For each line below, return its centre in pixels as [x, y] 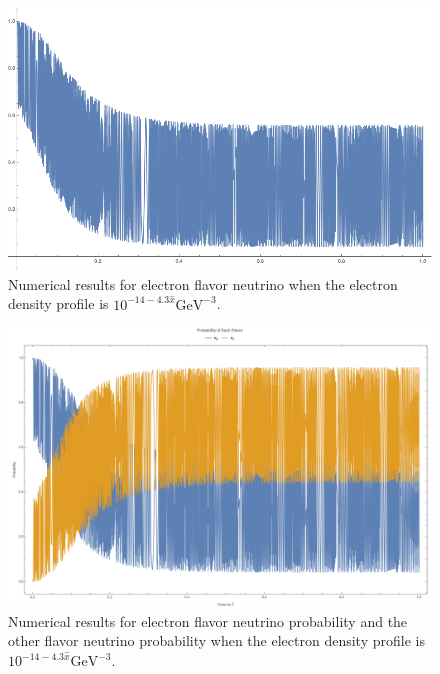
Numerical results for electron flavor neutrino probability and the [208, 620]
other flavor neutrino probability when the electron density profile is [216, 640]
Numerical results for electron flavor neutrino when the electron [203, 283]
